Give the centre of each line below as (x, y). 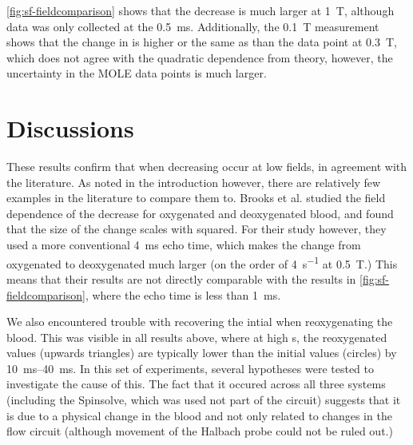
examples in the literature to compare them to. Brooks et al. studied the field (196, 198)
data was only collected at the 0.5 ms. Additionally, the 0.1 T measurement (193, 26)
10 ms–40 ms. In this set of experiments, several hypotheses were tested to (190, 368)
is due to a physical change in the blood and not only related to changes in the (199, 415)
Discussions (70, 128)
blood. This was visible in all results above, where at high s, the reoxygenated (197, 337)
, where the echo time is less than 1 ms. (183, 294)
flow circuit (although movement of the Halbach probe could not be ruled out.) (200, 431)
